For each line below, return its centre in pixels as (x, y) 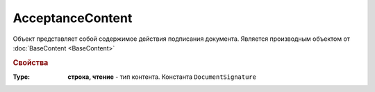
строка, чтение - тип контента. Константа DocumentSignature (162, 77)
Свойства (31, 62)
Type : (22, 77)
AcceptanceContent (73, 18)
